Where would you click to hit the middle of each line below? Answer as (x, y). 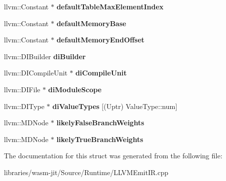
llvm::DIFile (22, 89)
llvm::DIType (24, 106)
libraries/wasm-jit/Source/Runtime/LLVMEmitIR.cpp (86, 172)
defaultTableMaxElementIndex (110, 6)
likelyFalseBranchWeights (100, 123)
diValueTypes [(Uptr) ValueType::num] (115, 106)
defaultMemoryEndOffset (100, 40)
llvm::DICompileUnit (36, 73)
